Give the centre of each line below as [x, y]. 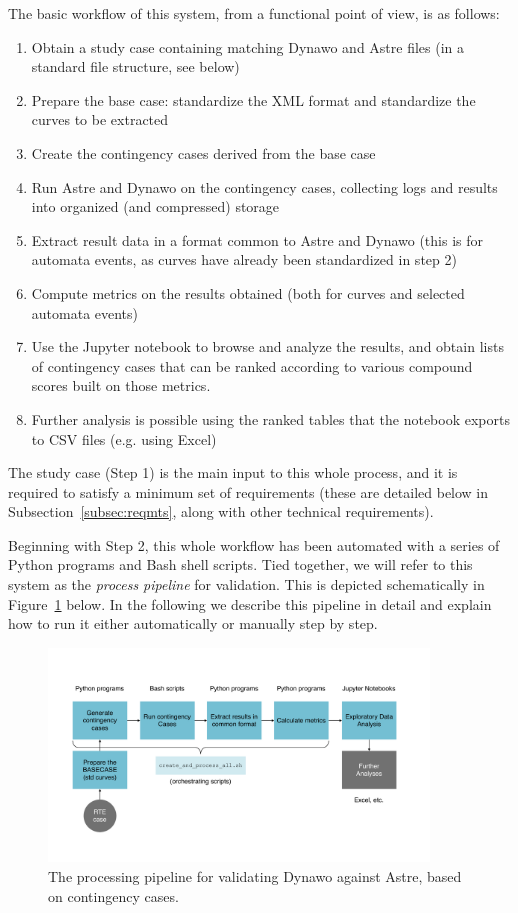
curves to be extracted [100, 119]
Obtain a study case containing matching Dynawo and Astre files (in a [248, 46]
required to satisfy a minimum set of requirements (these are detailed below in [248, 491]
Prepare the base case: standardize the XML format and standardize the [253, 99]
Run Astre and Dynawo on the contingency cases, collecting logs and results [264, 186]
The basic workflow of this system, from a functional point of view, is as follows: [254, 13]
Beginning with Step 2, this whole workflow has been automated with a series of [254, 544]
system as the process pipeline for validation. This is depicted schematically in [246, 584]
